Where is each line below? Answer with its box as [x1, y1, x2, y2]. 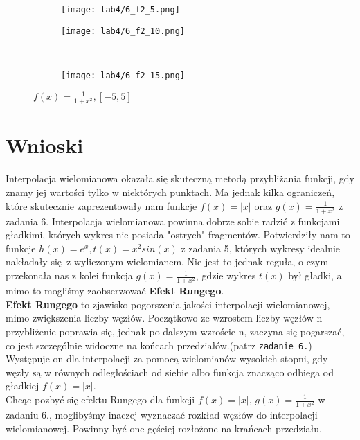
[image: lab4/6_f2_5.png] [61, 5, 180, 15]
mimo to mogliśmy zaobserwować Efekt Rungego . [6, 283, 224, 298]
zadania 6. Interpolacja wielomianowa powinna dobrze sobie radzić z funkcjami [6, 213, 340, 228]
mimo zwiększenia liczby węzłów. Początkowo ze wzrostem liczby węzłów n [6, 310, 323, 325]
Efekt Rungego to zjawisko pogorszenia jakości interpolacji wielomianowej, [6, 297, 330, 311]
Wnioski [6, 131, 84, 159]
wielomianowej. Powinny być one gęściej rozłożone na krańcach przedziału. [6, 421, 322, 435]
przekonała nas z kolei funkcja [6, 268, 133, 283]
